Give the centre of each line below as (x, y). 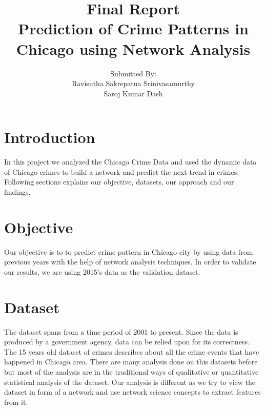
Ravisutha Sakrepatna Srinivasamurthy (133, 83)
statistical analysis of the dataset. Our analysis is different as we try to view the (130, 382)
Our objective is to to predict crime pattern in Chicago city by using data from (129, 251)
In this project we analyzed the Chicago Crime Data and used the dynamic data (130, 162)
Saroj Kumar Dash (133, 93)
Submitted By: (133, 73)
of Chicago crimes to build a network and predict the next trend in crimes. (122, 171)
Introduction (50, 137)
